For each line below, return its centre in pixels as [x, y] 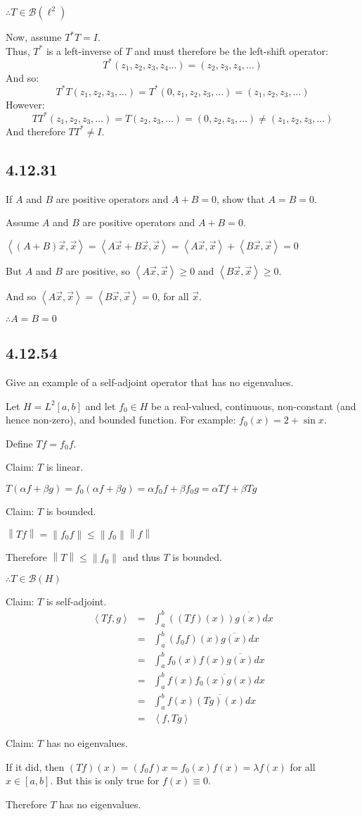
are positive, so [98, 270]
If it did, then [35, 766]
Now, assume [34, 37]
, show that [241, 198]
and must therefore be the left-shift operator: [231, 50]
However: [25, 104]
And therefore [35, 131]
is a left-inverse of [84, 50]
